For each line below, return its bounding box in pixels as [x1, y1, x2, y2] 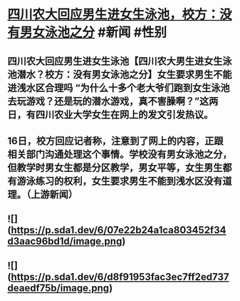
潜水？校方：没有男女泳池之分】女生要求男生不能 [16, 68, 232, 81]
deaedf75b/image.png [7, 282, 110, 294]
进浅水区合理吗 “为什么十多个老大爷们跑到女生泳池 [7, 81, 230, 93]
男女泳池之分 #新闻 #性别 [20, 24, 167, 41]
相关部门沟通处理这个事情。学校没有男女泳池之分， [7, 148, 232, 160]
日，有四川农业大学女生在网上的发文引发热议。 [7, 108, 214, 121]
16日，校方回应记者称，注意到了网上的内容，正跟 [7, 135, 224, 147]
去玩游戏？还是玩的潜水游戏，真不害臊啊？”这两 [7, 95, 219, 107]
